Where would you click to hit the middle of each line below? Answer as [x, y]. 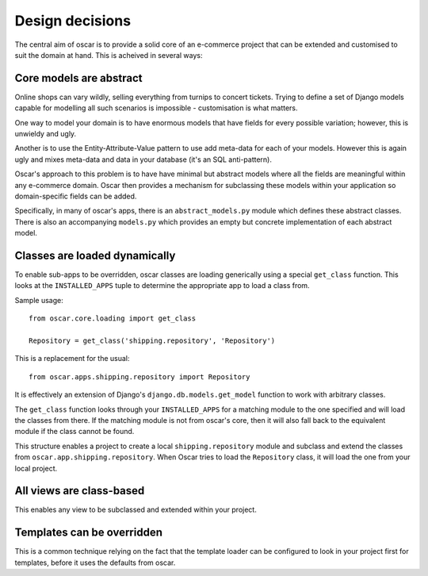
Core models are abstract [78, 78]
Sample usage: [39, 300]
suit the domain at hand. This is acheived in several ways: [109, 55]
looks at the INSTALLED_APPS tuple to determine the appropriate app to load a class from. [162, 286]
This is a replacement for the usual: [72, 359]
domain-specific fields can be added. [76, 196]
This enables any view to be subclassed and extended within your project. [136, 510]
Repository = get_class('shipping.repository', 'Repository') [152, 341]
